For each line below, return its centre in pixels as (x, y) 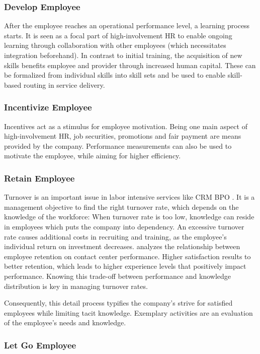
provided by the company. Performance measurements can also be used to (118, 145)
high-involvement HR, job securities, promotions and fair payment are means (123, 136)
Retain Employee (39, 178)
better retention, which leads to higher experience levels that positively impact (125, 266)
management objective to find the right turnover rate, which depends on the (121, 206)
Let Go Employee (40, 345)
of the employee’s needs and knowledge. (65, 322)
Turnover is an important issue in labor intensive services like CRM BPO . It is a (129, 197)
